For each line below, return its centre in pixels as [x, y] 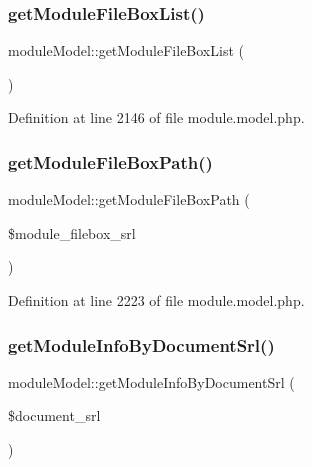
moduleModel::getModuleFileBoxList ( [126, 50]
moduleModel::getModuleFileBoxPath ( [129, 199]
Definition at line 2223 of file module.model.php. [156, 300]
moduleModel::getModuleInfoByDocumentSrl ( [151, 381]
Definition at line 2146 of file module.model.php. [156, 117]
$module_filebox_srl [72, 232]
